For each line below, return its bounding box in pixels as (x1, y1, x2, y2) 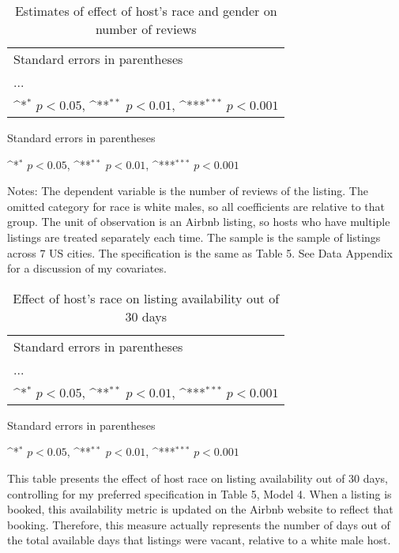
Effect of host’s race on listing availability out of (13, 288, 280, 307)
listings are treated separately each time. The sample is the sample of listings (7, 228, 381, 245)
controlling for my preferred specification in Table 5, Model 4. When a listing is (7, 485, 392, 502)
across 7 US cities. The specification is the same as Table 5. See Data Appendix (7, 244, 393, 261)
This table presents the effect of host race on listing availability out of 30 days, (7, 469, 388, 486)
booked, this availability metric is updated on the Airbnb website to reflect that (7, 501, 393, 517)
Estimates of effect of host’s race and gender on (14, 2, 277, 20)
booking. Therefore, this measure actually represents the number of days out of (7, 516, 390, 532)
